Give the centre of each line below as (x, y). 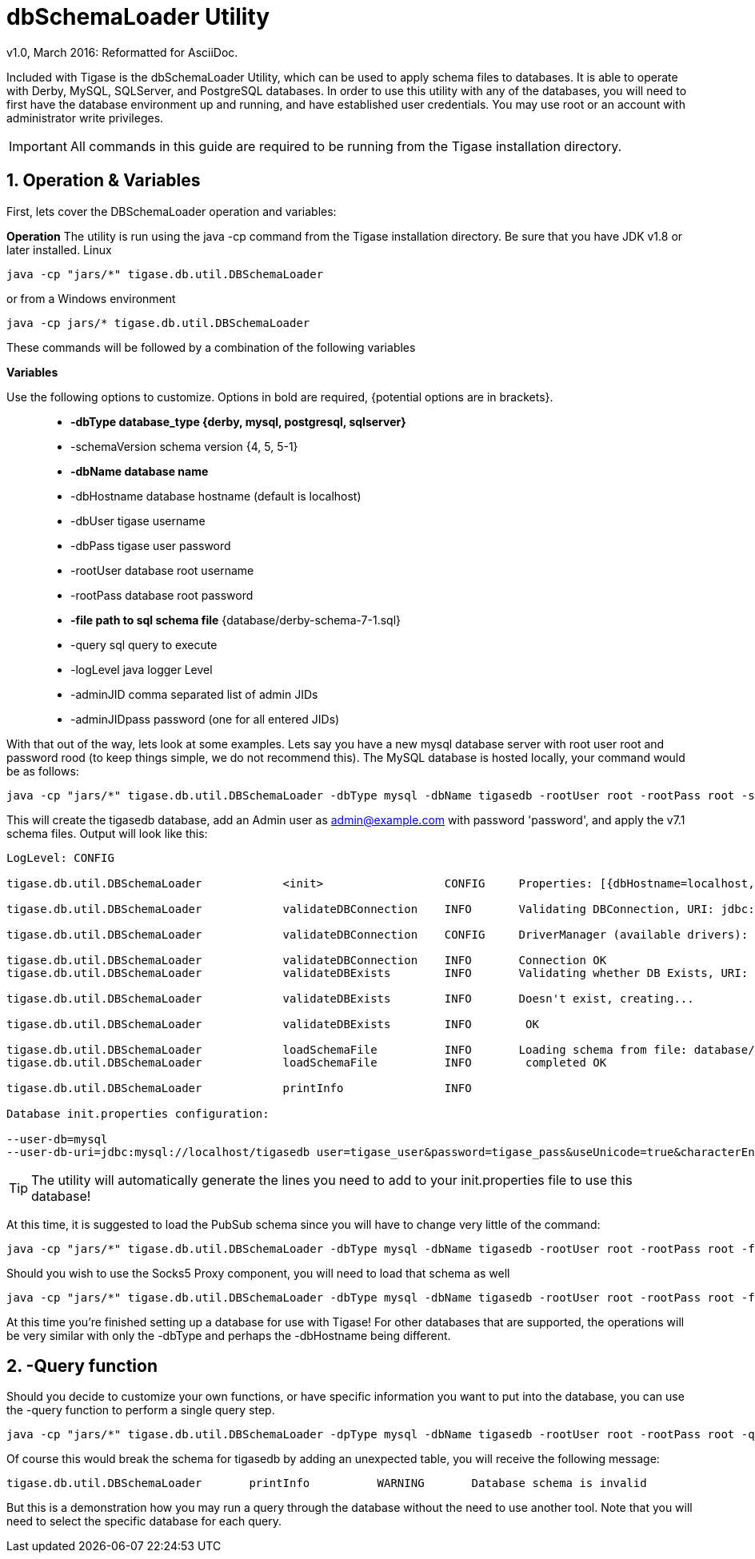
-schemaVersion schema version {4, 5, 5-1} (184, 446)
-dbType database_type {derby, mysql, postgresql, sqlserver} (238, 421)
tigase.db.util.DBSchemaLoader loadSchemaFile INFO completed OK (307, 1062)
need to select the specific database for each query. (144, 1521)
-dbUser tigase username (138, 520)
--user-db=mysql (57, 1139)
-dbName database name (140, 471)
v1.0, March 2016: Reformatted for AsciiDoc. (122, 52)
